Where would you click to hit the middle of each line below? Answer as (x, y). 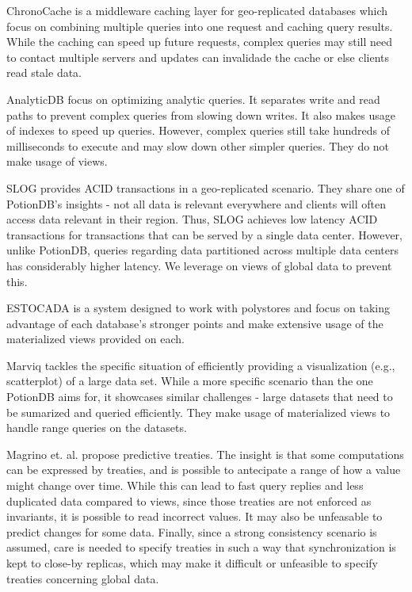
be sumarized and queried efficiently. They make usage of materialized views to (198, 412)
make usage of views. (57, 161)
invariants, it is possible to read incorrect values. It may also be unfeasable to (195, 516)
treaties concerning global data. (83, 578)
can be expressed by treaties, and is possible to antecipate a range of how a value (204, 470)
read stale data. (44, 73)
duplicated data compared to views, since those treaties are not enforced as (189, 500)
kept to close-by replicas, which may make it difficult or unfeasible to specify (192, 563)
